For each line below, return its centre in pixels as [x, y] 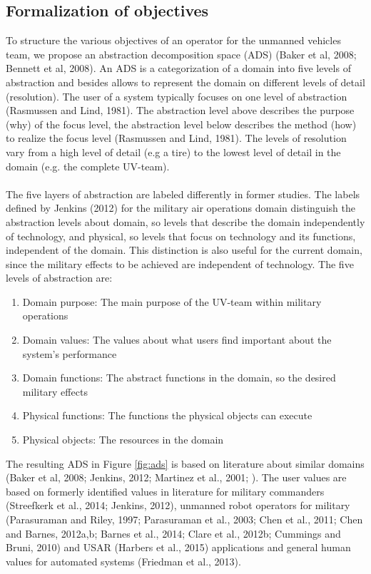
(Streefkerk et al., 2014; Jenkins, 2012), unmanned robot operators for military [178, 505]
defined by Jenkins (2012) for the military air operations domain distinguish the [181, 208]
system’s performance [70, 353]
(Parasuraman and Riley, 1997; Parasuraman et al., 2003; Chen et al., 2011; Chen [184, 519]
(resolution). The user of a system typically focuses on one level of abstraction [177, 96]
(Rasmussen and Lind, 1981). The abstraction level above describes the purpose [180, 110]
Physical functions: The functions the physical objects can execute [167, 415]
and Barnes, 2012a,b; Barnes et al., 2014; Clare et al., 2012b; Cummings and [173, 533]
